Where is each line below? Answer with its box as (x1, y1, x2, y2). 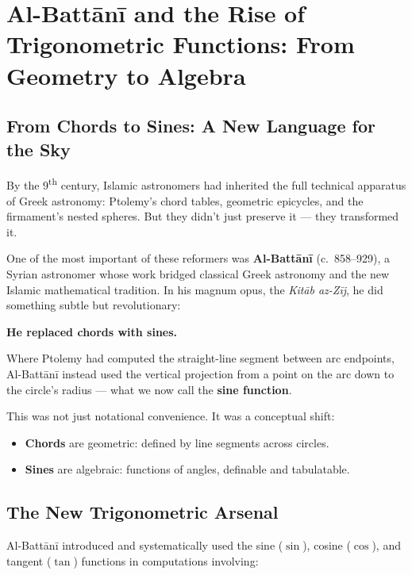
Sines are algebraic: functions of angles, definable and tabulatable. (25, 461, 350, 477)
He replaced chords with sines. (6, 323, 178, 339)
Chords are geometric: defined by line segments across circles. (25, 434, 329, 450)
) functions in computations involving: (73, 552, 259, 569)
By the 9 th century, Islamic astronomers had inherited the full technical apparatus (6, 174, 406, 193)
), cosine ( (302, 537, 351, 554)
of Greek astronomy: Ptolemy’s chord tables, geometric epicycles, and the (6, 192, 364, 209)
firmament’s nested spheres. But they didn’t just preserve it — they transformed (6, 208, 399, 224)
